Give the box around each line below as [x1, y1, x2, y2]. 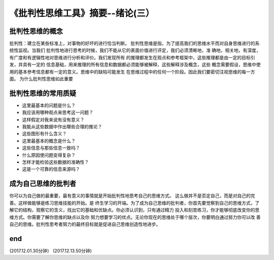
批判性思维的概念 [9, 27, 63, 35]
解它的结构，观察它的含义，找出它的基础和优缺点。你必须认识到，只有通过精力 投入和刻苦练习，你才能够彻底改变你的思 [9, 207, 260, 213]
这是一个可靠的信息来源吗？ [22, 166, 80, 172]
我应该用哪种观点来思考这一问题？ [22, 109, 93, 116]
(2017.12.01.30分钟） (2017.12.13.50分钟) [9, 247, 92, 253]
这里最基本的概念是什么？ [22, 137, 76, 144]
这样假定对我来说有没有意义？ [22, 117, 85, 123]
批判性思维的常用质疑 [9, 89, 76, 97]
